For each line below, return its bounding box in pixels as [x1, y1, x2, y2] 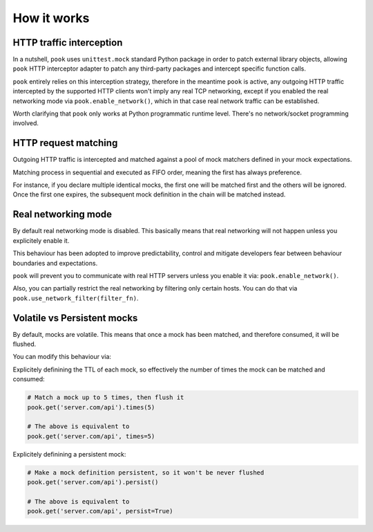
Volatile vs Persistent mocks [12, 312, 138, 324]
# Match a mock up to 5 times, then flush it [27, 394, 184, 401]
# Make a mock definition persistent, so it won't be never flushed [27, 468, 265, 477]
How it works [12, 10, 90, 26]
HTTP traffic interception [12, 37, 123, 48]
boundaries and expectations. [12, 259, 98, 267]
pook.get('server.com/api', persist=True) [27, 507, 173, 515]
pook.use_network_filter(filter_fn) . [12, 294, 139, 302]
